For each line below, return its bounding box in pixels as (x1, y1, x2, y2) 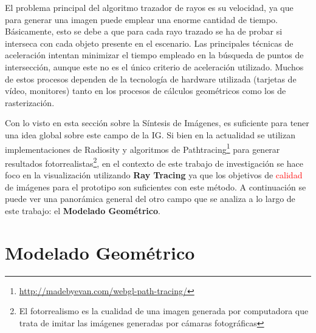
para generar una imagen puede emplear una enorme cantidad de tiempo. (5, 13, 278, 25)
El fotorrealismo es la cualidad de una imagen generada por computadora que (19, 304, 309, 317)
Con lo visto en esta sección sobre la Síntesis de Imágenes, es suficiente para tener (5, 116, 309, 129)
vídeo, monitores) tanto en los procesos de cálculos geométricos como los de (5, 84, 286, 97)
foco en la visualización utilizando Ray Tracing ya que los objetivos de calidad (5, 169, 303, 181)
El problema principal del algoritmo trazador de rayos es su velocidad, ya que (5, 1, 294, 13)
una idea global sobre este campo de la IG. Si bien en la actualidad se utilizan (5, 128, 295, 141)
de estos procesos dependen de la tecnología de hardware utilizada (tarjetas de (5, 72, 297, 85)
